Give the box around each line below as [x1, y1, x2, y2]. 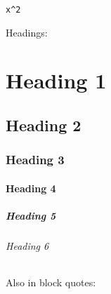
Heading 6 [6, 239, 49, 253]
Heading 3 [6, 151, 65, 168]
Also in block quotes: [6, 275, 96, 290]
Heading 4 [6, 180, 56, 195]
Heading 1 [6, 66, 107, 95]
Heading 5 [6, 208, 56, 223]
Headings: [6, 25, 48, 39]
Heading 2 [6, 114, 81, 136]
